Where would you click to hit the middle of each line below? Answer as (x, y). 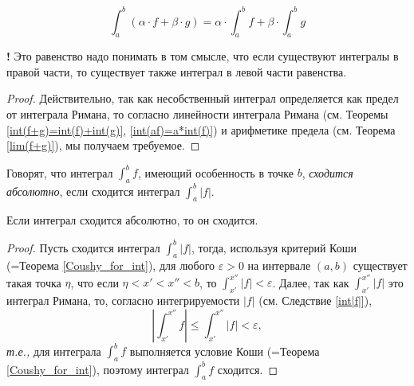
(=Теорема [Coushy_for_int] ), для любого (111, 265)
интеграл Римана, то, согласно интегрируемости (123, 300)
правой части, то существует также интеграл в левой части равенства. (177, 71)
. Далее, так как (311, 282)
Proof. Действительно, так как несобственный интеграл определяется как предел (203, 98)
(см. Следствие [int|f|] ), (315, 300)
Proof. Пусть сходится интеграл (83, 247)
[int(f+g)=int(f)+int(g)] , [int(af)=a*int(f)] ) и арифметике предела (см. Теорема (201, 129)
